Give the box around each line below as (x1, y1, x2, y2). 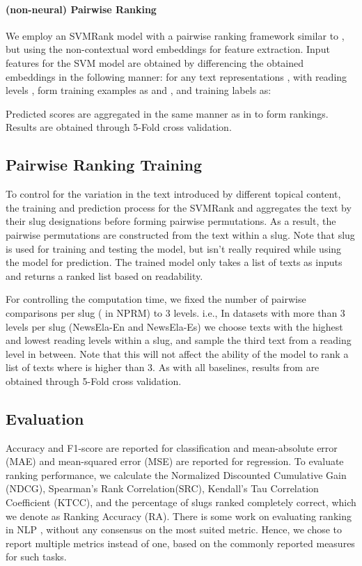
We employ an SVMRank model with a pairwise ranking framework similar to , (6, 28, 345, 42)
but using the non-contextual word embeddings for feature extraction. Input (6, 42, 330, 56)
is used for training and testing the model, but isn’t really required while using (6, 241, 342, 256)
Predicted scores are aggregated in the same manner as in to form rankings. (6, 106, 329, 120)
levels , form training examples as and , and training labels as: (6, 83, 271, 97)
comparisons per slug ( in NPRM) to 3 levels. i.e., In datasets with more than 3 (6, 305, 345, 320)
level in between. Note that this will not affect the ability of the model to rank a (6, 346, 349, 361)
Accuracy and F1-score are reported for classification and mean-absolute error (6, 440, 338, 455)
